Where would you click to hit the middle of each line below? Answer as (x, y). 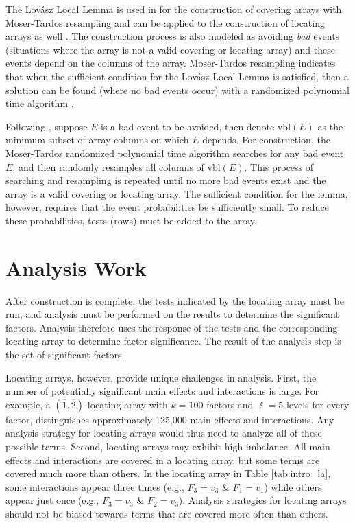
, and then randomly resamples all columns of (108, 166)
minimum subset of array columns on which (97, 140)
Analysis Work (76, 267)
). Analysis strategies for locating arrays (262, 500)
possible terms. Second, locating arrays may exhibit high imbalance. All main (168, 446)
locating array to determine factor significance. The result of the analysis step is (173, 341)
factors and (230, 404)
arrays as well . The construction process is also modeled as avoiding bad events (173, 36)
